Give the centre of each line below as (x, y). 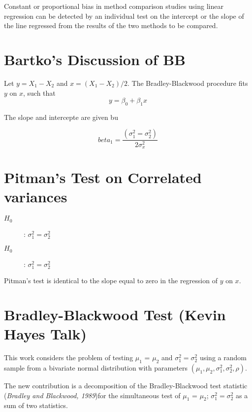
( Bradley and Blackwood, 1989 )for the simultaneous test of (92, 395)
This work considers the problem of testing (69, 357)
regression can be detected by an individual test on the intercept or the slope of (124, 16)
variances (36, 197)
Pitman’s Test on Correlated (103, 177)
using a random (223, 357)
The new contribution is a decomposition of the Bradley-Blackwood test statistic (126, 386)
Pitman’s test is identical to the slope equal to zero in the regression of (111, 281)
